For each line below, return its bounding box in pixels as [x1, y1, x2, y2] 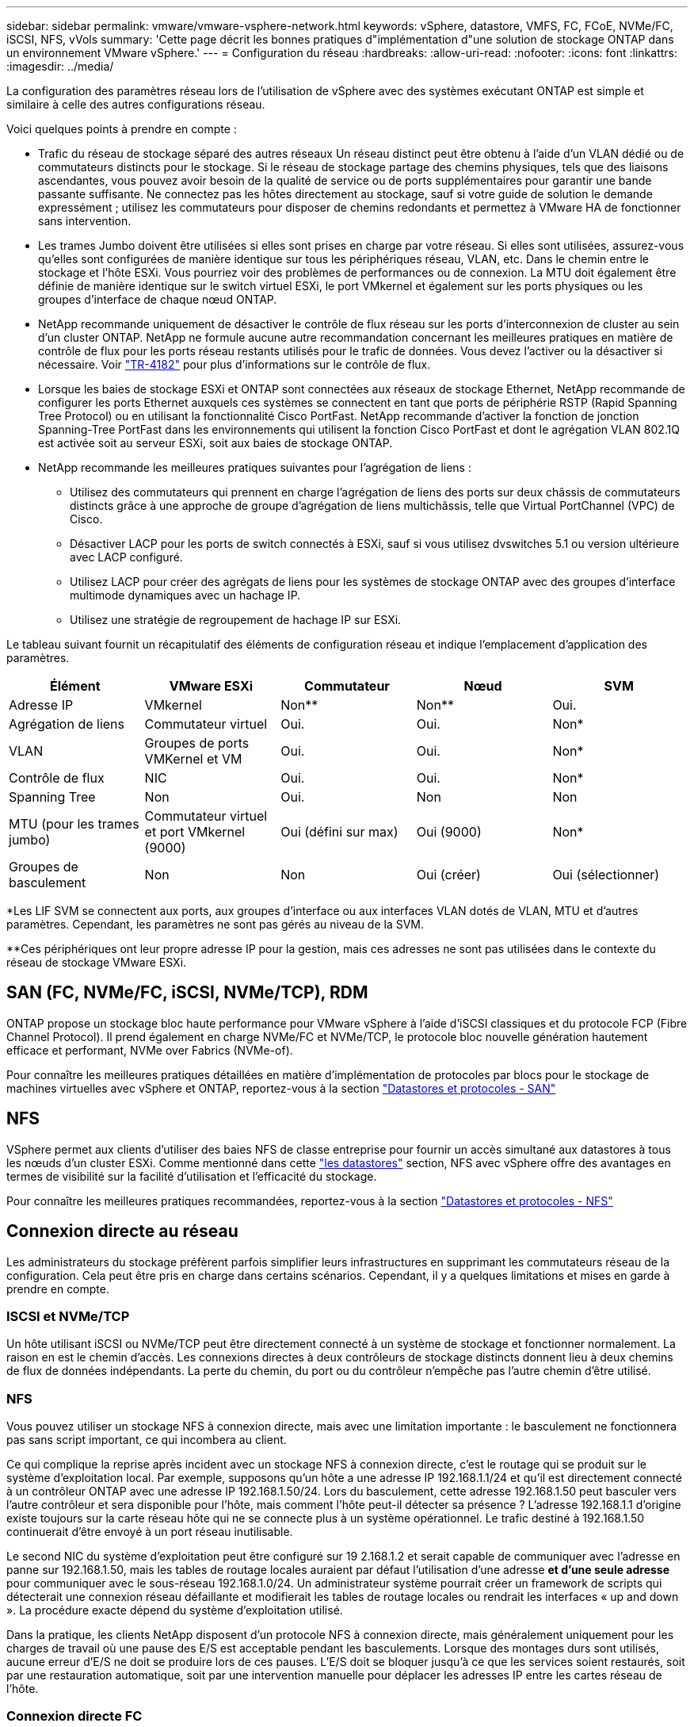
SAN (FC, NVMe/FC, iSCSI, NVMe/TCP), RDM [6, 982, 368, 1003]
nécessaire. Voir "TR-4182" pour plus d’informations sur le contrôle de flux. [38, 358, 431, 371]
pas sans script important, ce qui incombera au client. [6, 1433, 287, 1447]
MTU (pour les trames [9, 816, 139, 832]
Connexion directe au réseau [6, 1221, 238, 1242]
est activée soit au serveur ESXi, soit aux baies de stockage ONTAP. [38, 436, 393, 450]
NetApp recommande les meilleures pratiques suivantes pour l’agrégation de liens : [38, 461, 471, 474]
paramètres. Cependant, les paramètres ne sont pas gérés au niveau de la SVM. [6, 917, 425, 931]
